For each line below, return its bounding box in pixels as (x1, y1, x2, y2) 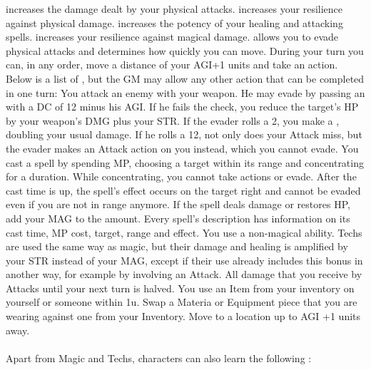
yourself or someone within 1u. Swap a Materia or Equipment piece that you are (6, 294, 357, 309)
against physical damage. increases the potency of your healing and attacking (6, 15, 343, 30)
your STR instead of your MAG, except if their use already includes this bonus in (6, 252, 363, 267)
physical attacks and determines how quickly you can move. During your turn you (6, 43, 364, 58)
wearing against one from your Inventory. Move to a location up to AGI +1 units (6, 309, 361, 324)
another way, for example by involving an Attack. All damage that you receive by (6, 267, 362, 282)
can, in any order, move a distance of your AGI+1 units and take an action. (6, 57, 338, 72)
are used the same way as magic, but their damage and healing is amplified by (6, 239, 348, 254)
